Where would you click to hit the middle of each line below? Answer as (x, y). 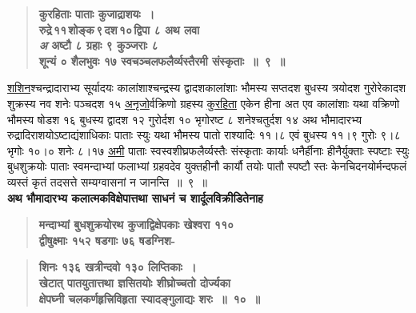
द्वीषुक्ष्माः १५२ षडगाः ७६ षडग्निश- (107, 240)
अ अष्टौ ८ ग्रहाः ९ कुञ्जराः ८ (98, 45)
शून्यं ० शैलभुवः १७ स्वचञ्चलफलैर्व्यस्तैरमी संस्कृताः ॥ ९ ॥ (162, 60)
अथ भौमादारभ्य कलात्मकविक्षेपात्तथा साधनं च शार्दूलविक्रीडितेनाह (135, 197)
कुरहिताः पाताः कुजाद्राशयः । (97, 14)
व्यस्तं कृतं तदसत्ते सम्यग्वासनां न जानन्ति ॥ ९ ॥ (107, 181)
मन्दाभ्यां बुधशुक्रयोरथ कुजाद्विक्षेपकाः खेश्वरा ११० (136, 225)
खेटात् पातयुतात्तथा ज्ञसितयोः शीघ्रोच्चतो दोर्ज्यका (135, 282)
